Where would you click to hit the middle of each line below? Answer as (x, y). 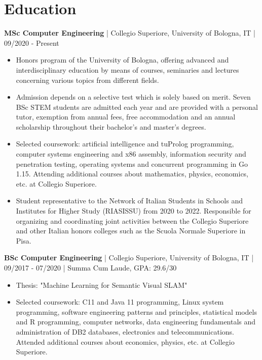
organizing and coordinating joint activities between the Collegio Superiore (132, 220)
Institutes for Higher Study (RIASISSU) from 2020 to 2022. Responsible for (134, 211)
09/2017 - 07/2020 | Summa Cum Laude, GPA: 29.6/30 (90, 267)
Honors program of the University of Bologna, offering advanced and (122, 60)
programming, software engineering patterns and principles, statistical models (136, 311)
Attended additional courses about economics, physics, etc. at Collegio (125, 341)
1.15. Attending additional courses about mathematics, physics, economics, (132, 174)
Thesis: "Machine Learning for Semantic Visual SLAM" (102, 284)
